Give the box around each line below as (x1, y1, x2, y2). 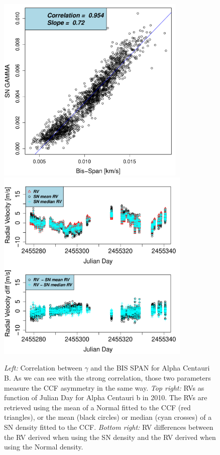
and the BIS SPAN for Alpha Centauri (90, 362, 210, 373)
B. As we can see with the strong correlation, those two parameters (4, 372, 211, 383)
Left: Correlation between (4, 362, 82, 373)
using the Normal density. (4, 441, 83, 452)
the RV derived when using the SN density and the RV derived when (4, 431, 216, 442)
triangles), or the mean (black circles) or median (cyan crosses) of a (4, 412, 212, 422)
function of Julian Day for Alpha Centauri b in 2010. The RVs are (4, 392, 207, 403)
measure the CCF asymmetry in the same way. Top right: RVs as (4, 382, 204, 393)
